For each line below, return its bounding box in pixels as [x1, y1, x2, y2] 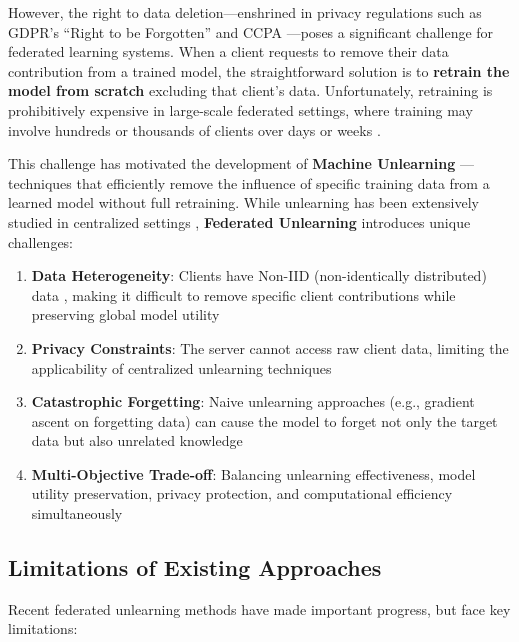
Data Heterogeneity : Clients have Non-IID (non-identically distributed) [31, 265, 487, 286]
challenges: [8, 231, 74, 252]
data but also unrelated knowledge [31, 430, 243, 451]
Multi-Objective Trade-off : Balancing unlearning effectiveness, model [31, 463, 476, 484]
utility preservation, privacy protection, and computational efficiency [31, 483, 453, 504]
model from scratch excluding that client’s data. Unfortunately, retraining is [8, 80, 493, 101]
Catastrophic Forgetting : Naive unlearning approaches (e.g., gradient [31, 391, 475, 412]
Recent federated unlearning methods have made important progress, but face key [8, 598, 511, 619]
